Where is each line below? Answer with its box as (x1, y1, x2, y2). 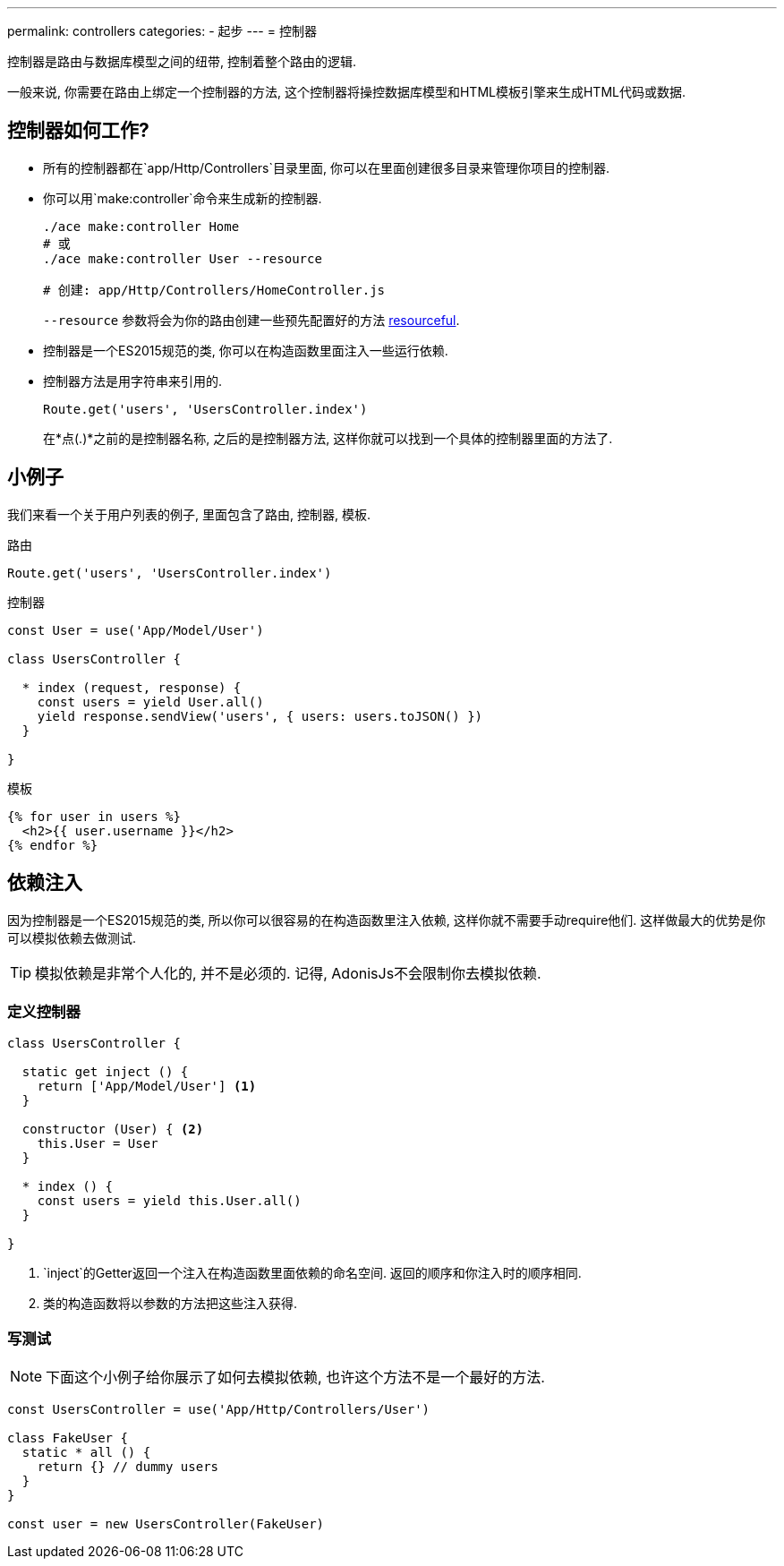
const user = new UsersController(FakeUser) (7, 1517, 325, 1532)
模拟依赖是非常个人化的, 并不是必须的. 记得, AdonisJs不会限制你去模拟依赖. (35, 963, 541, 982)
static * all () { (21, 1445, 151, 1460)
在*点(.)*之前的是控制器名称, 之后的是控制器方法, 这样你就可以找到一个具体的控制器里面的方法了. (43, 430, 613, 446)
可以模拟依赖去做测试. (7, 929, 137, 946)
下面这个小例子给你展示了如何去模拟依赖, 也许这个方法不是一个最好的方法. (46, 1368, 545, 1387)
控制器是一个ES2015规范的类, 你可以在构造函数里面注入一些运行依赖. (43, 342, 448, 358)
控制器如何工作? (7, 119, 149, 142)
